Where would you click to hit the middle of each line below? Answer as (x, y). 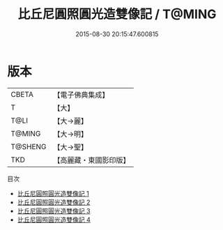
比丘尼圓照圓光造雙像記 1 (53, 193)
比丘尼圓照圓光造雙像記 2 (54, 202)
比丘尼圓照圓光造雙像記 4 (54, 220)
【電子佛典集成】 (81, 95)
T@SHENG (29, 146)
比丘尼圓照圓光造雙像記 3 (54, 210)
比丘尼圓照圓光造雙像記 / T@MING (117, 14)
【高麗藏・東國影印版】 (92, 160)
